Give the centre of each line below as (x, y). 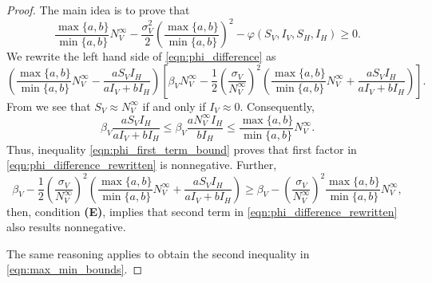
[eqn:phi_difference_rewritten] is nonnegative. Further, (142, 165)
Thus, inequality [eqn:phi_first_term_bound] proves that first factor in (182, 149)
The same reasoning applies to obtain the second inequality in (158, 253)
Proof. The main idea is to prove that (98, 10)
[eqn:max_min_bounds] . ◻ (75, 269)
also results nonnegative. (66, 227)
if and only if (174, 106)
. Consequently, (277, 106)
